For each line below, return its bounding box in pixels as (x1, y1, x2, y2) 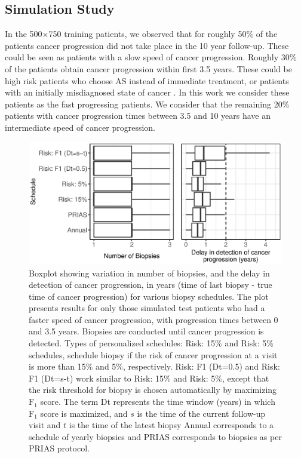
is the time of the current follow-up (137, 407, 266, 419)
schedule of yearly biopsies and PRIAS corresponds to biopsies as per (29, 430, 282, 442)
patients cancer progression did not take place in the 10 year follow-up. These (5, 39, 289, 51)
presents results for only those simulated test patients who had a (29, 302, 265, 314)
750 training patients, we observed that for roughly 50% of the (48, 27, 278, 40)
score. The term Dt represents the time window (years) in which (40, 395, 275, 408)
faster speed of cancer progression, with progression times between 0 (29, 313, 278, 325)
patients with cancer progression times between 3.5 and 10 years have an (5, 109, 271, 122)
